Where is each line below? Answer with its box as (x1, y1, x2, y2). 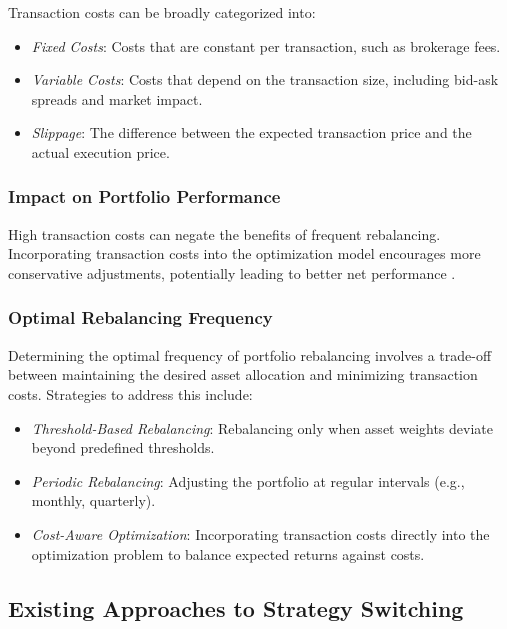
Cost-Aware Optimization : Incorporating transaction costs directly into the (31, 523, 490, 544)
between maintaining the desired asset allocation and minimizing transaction (8, 364, 478, 385)
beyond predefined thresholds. (31, 437, 215, 458)
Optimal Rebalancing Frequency (8, 305, 273, 330)
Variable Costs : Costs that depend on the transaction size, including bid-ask (31, 69, 499, 90)
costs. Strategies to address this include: (8, 383, 253, 404)
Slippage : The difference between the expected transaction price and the (31, 122, 472, 143)
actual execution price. (31, 141, 170, 162)
